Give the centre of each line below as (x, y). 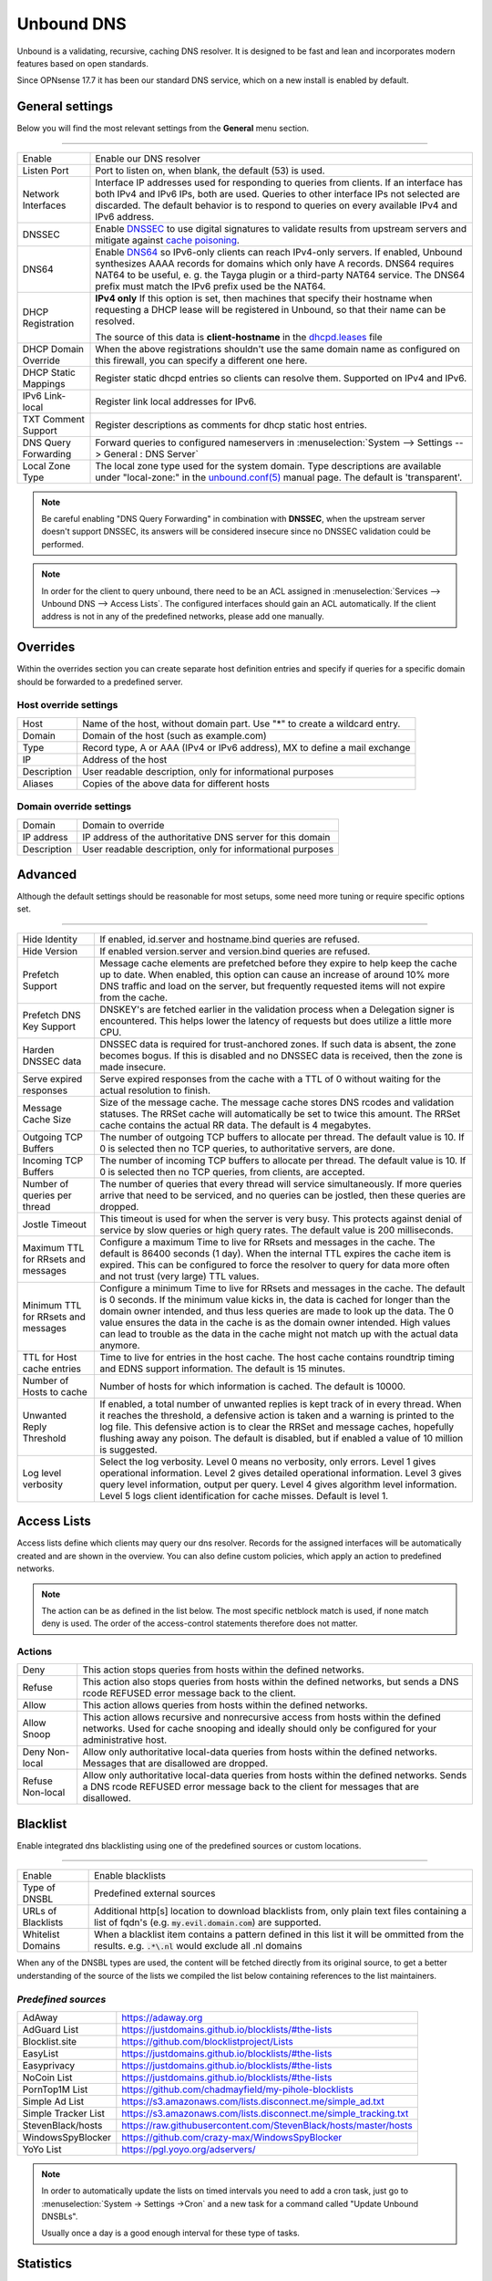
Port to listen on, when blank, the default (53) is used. (210, 171)
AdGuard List (51, 2029)
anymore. (120, 1345)
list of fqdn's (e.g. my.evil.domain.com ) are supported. (208, 1922)
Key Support (49, 1026)
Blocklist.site (50, 2041)
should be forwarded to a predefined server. (100, 682)
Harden (38, 1049)
